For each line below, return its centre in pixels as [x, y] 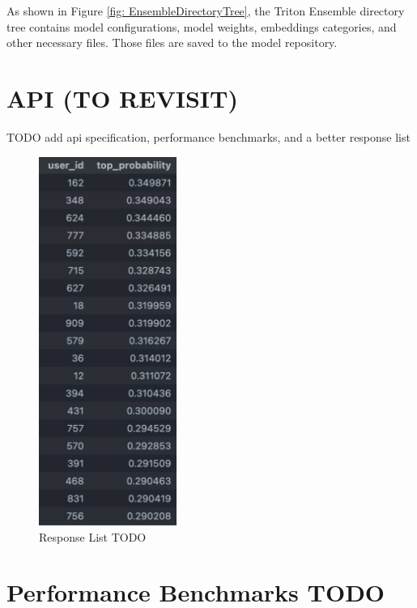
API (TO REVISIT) [122, 98]
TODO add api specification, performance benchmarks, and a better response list [208, 136]
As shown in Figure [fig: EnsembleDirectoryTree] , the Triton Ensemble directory [206, 11]
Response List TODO [93, 536]
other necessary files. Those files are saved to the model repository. [172, 43]
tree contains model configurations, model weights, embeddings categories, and [202, 26]
